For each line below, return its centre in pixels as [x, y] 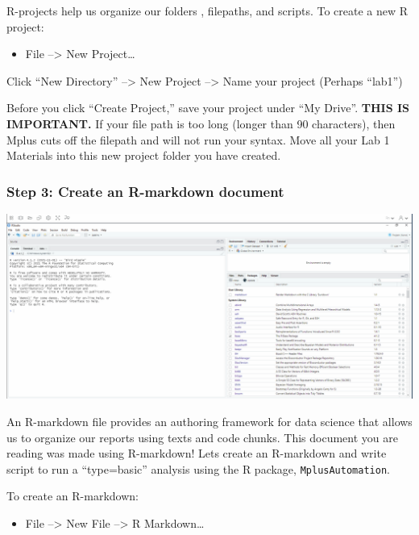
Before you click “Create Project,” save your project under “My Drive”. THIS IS [208, 108]
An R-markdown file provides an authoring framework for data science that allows [209, 421]
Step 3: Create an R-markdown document [145, 191]
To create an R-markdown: [73, 496]
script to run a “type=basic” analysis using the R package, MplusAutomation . [198, 468]
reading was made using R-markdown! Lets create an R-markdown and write [197, 453]
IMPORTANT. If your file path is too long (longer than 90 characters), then [201, 123]
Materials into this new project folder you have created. [144, 155]
